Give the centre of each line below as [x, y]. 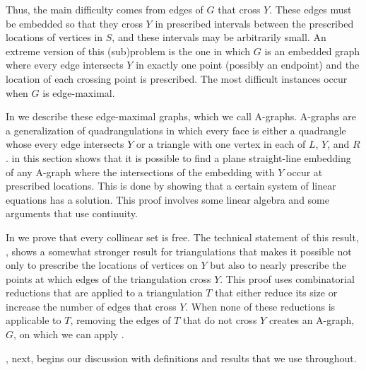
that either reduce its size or [276, 293]
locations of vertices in [54, 37]
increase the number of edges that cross [91, 306]
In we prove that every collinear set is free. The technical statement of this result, [182, 237]
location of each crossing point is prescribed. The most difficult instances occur [177, 78]
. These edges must [311, 9]
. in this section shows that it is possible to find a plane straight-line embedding [178, 157]
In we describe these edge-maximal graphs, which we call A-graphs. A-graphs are [181, 116]
